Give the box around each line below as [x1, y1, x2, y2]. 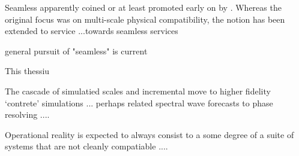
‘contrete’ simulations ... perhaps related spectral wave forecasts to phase [5, 96, 273, 109]
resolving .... [5, 108, 50, 121]
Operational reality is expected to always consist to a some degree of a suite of [5, 128, 294, 140]
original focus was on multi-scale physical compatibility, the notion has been [5, 13, 285, 25]
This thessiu [5, 65, 50, 77]
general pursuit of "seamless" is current [5, 44, 148, 57]
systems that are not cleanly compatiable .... [5, 140, 168, 152]
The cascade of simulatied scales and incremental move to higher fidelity [5, 84, 271, 97]
